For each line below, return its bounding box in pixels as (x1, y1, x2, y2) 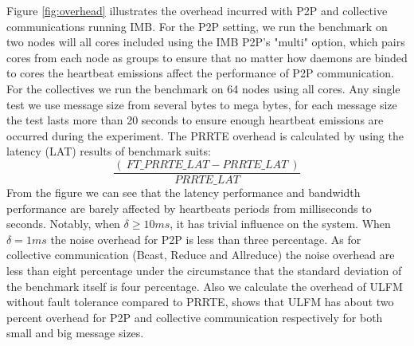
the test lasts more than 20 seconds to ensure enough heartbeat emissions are (6, 112, 384, 128)
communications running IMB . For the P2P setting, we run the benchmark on (6, 18, 388, 34)
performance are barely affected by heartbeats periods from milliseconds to (6, 199, 372, 216)
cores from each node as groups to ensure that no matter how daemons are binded (6, 49, 408, 65)
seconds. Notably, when (6, 215, 120, 232)
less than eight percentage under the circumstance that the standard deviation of (6, 261, 402, 278)
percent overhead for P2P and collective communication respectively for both (6, 309, 383, 325)
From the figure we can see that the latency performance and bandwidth (6, 184, 361, 200)
